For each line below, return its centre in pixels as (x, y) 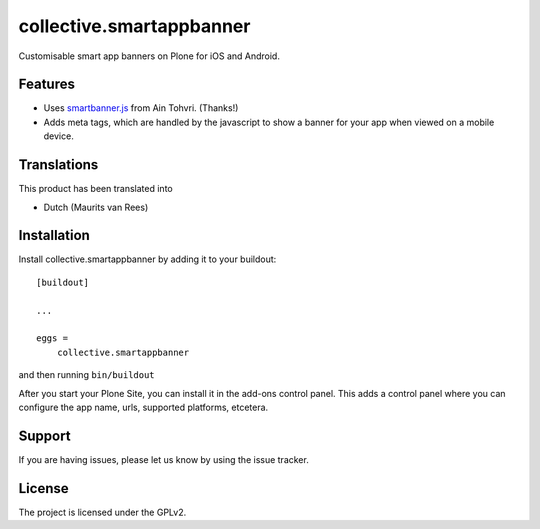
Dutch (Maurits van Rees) (96, 207)
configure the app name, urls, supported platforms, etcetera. (143, 407)
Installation (54, 235)
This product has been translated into (96, 189)
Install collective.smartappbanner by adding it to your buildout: (147, 259)
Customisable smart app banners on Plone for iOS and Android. (149, 56)
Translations (58, 165)
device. (58, 136)
